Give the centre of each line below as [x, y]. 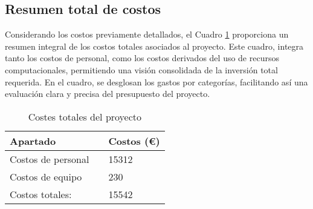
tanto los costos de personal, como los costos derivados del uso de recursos [142, 58]
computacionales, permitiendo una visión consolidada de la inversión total [141, 69]
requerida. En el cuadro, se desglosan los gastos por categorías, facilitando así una [156, 81]
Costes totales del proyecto [85, 116]
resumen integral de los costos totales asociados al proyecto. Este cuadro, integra [154, 46]
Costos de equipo [46, 176]
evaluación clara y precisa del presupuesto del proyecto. [108, 94]
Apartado [33, 141]
